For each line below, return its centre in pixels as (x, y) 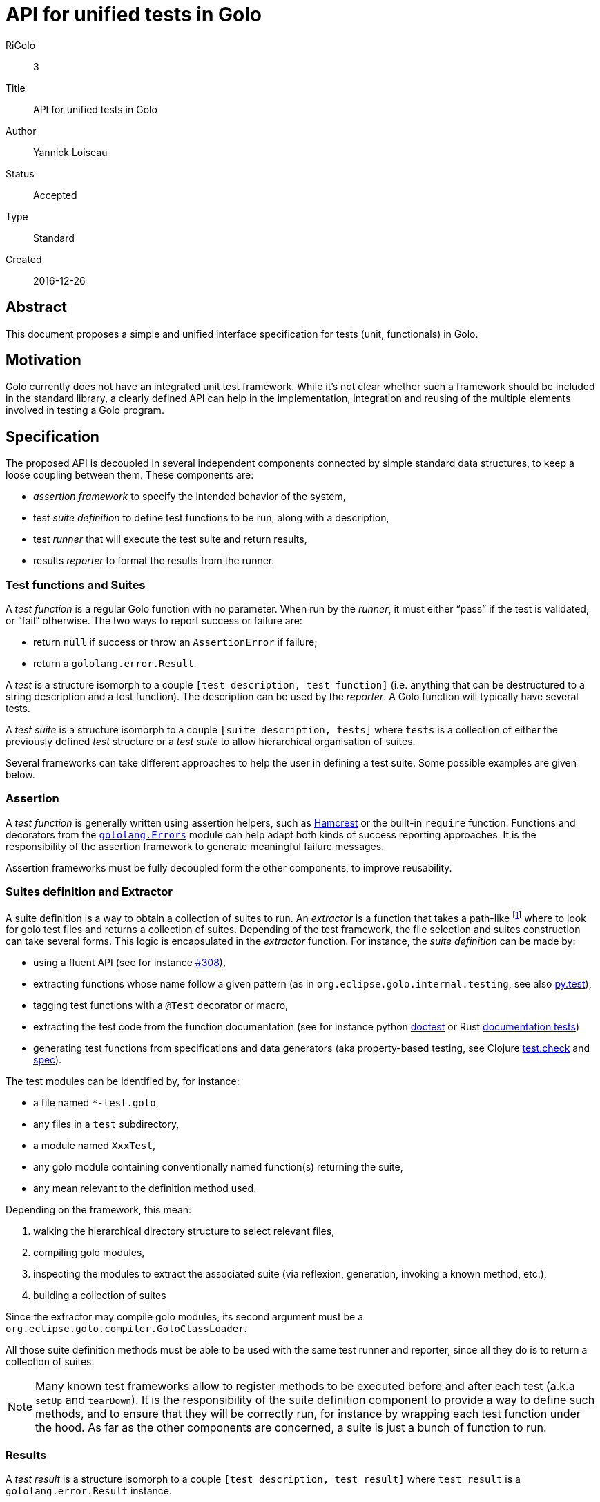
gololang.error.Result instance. (89, 1490)
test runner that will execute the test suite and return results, (170, 539)
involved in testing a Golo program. (85, 410)
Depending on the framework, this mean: (99, 1210)
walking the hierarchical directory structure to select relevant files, (184, 1231)
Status (20, 173)
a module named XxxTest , (94, 1146)
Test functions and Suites (76, 585)
